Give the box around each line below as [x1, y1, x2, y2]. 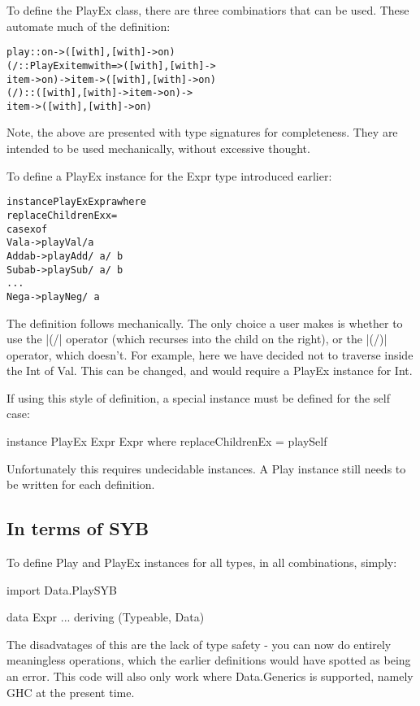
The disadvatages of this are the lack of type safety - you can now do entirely [6, 635, 392, 652]
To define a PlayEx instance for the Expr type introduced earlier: [6, 167, 332, 184]
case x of [6, 223, 48, 235]
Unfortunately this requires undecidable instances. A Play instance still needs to [6, 460, 406, 477]
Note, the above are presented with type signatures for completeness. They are [6, 124, 398, 141]
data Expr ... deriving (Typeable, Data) [6, 608, 205, 625]
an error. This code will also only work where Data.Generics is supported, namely [6, 668, 414, 685]
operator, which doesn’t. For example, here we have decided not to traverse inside [6, 346, 414, 363]
